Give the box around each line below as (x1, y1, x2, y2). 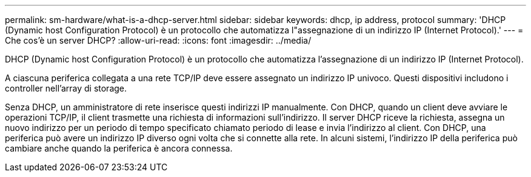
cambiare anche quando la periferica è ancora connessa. (5, 143, 233, 153)
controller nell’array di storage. (5, 83, 127, 93)
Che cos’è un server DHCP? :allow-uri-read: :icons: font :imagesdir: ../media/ (5, 35, 312, 45)
